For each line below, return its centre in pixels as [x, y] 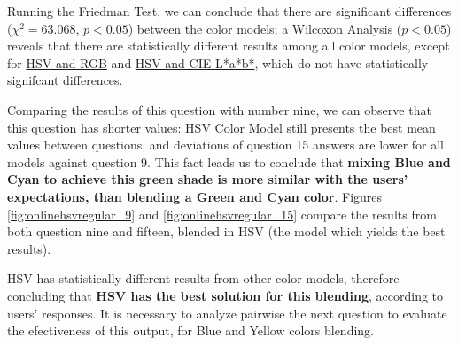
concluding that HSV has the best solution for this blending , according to [225, 295]
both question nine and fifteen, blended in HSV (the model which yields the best [226, 231]
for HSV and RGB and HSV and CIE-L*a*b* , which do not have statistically [218, 62]
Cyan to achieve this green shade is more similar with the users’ [208, 179]
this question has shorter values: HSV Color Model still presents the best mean [221, 127]
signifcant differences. [65, 80]
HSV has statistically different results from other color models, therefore [203, 278]
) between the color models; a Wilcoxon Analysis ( [265, 28]
